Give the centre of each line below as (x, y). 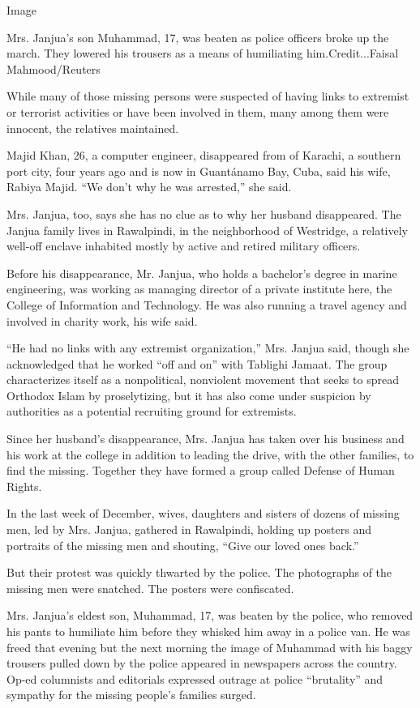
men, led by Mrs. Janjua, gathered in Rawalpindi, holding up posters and (189, 529)
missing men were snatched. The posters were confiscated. (150, 588)
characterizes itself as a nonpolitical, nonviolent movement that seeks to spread (203, 380)
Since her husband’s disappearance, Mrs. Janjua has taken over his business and (206, 439)
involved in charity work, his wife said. (102, 320)
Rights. (24, 486)
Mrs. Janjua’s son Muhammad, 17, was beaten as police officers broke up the (198, 37)
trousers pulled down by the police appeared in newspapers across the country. (202, 663)
